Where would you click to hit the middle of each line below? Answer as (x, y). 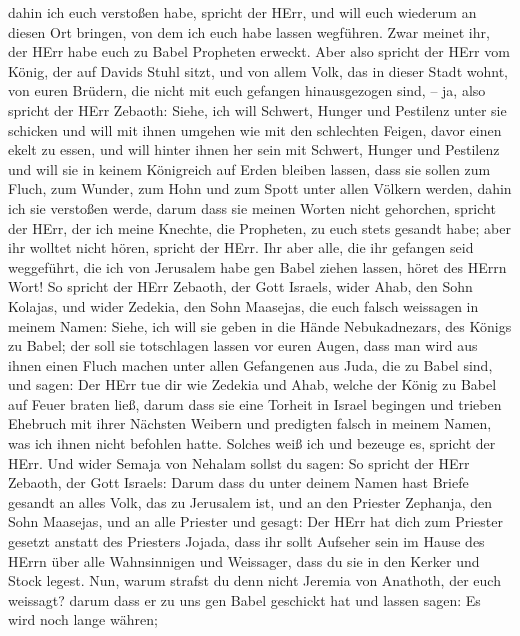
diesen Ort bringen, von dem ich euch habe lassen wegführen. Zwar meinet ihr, (249, 31)
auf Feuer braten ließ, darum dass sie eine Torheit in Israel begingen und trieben (255, 403)
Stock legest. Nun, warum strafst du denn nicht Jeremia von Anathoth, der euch (254, 580)
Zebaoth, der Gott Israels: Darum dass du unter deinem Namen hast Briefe (238, 482)
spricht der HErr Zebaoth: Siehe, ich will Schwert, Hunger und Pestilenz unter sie (257, 109)
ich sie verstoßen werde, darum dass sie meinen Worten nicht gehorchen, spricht (252, 207)
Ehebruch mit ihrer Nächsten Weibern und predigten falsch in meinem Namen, (250, 423)
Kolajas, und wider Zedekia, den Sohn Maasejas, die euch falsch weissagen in (243, 305)
